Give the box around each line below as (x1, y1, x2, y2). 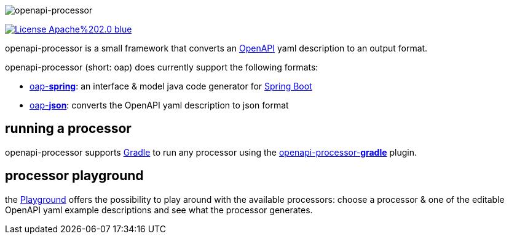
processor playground (5, 168, 144, 184)
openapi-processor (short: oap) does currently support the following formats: (5, 62, 318, 72)
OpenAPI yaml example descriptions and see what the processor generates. (5, 204, 313, 215)
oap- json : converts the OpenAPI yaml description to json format (30, 100, 289, 110)
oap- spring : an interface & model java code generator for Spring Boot (30, 81, 312, 91)
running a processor (5, 121, 132, 137)
